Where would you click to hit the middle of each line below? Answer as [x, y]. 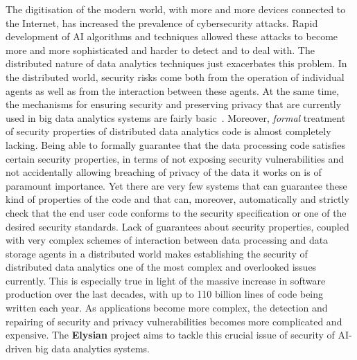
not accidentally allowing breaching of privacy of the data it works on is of [164, 172]
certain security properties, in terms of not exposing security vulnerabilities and [175, 158]
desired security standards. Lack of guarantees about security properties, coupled [177, 226]
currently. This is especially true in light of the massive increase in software [166, 280]
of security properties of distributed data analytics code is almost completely [168, 131]
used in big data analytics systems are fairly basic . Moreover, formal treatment [176, 117]
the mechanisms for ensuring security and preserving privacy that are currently [174, 104]
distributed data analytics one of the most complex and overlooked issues [161, 267]
